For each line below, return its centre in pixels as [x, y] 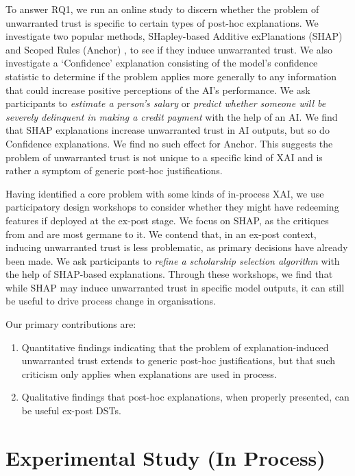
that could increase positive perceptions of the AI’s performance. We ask [158, 90]
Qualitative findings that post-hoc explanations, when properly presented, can [185, 397]
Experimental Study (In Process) [166, 457]
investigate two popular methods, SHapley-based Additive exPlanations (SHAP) [174, 36]
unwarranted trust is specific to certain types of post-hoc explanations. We [162, 22]
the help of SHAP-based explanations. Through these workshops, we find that [169, 274]
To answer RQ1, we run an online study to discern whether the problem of [162, 9]
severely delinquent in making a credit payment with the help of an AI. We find [172, 116]
